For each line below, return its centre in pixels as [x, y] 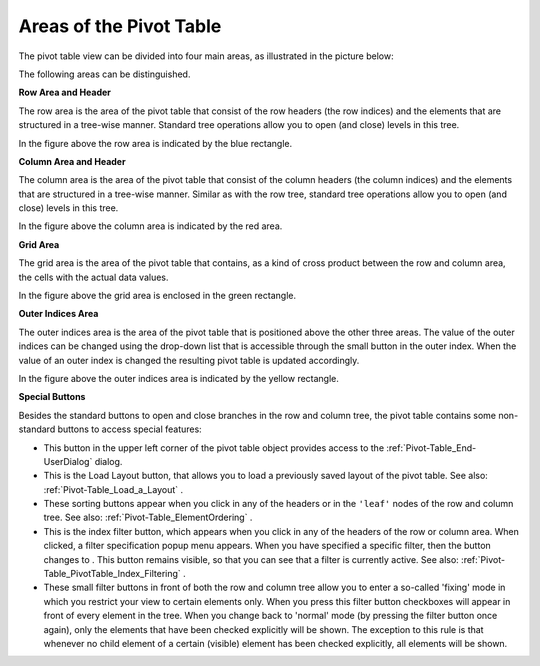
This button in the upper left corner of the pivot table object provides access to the [214, 447]
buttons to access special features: [129, 429]
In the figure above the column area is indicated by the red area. [150, 226]
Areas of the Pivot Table [120, 26]
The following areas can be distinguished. [104, 74]
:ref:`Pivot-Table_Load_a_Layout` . [113, 489]
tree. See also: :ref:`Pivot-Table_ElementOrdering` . [148, 517]
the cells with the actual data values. [93, 277]
